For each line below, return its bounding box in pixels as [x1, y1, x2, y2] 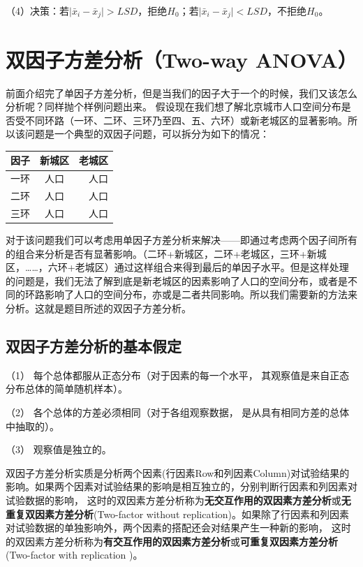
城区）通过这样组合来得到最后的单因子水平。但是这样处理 [84, 260, 349, 274]
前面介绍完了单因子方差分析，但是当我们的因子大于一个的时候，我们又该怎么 [6, 85, 357, 100]
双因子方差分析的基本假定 [6, 335, 181, 357]
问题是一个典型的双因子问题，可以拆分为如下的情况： [24, 126, 269, 141]
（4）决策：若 [6, 3, 69, 17]
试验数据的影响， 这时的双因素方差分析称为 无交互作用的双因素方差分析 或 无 [6, 493, 351, 507]
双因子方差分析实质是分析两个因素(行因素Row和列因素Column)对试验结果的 [6, 465, 350, 480]
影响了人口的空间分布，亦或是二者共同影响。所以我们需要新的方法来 [44, 287, 357, 302]
